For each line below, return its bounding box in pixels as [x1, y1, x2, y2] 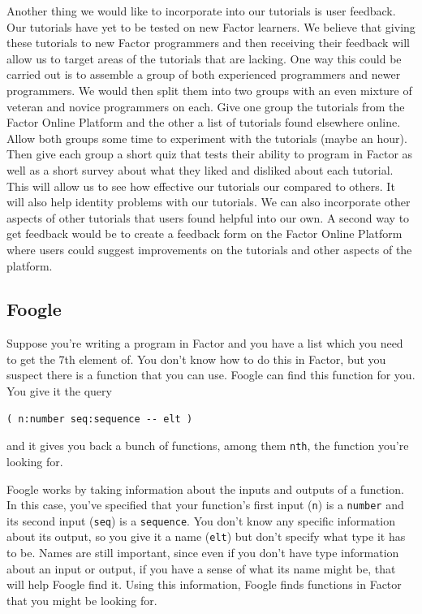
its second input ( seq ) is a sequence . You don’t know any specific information [6, 512, 395, 529]
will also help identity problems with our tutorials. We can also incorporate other [6, 193, 411, 210]
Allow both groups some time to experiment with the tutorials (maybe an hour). [6, 129, 407, 146]
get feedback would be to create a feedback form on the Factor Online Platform [6, 225, 403, 242]
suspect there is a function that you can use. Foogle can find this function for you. [6, 366, 416, 383]
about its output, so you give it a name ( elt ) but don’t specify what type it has [6, 528, 406, 545]
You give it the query [6, 383, 112, 400]
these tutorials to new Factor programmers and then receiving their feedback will [6, 34, 410, 51]
